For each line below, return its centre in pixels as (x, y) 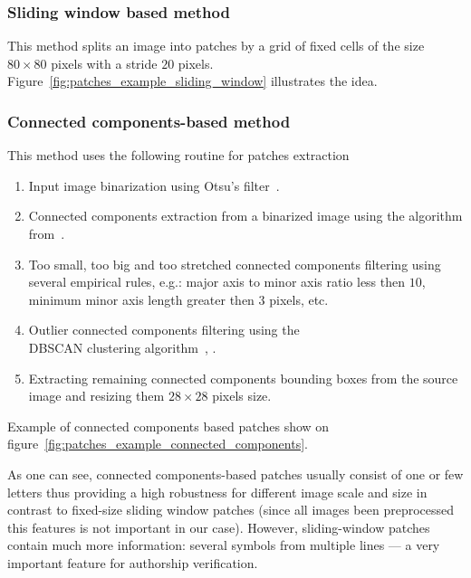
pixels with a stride (104, 63)
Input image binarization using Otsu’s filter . (154, 185)
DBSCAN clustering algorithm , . (122, 347)
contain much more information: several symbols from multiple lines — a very (224, 545)
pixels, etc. (299, 299)
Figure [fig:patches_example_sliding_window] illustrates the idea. (192, 81)
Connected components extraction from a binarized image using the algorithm (245, 216)
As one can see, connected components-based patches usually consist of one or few (235, 474)
